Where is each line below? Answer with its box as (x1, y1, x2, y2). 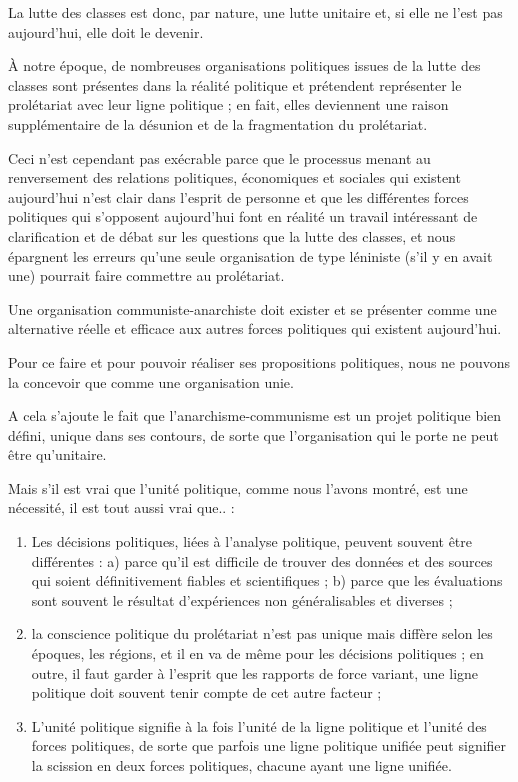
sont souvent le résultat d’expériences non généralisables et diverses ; (31, 589, 453, 610)
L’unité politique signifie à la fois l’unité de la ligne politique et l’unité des (31, 715, 487, 736)
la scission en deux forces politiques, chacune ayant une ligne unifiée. (31, 755, 452, 775)
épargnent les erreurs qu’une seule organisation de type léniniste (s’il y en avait (8, 245, 493, 266)
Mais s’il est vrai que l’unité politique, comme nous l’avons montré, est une (8, 477, 468, 498)
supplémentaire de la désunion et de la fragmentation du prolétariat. (8, 113, 428, 134)
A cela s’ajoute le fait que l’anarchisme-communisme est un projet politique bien (8, 405, 502, 426)
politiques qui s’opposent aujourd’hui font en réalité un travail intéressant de (8, 206, 478, 227)
